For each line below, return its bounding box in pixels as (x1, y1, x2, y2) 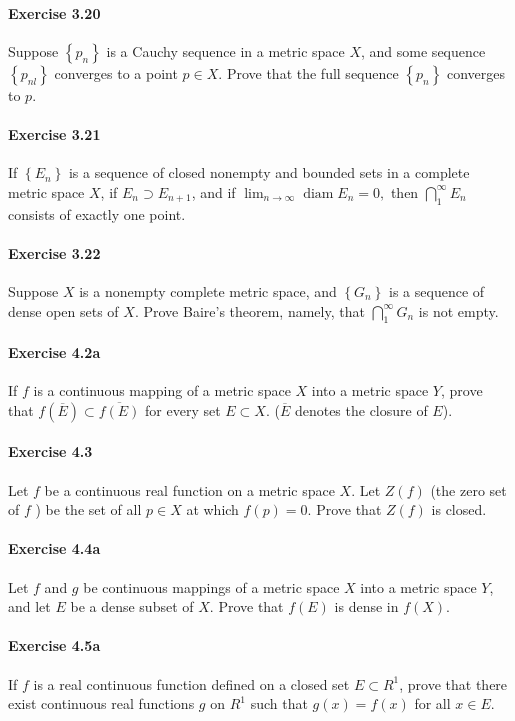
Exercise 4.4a (8, 538, 101, 559)
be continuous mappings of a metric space (83, 576, 340, 597)
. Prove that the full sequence (218, 62, 399, 83)
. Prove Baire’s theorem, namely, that (134, 300, 365, 321)
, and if (191, 181, 236, 202)
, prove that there (399, 673, 508, 694)
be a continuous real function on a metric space (44, 479, 335, 500)
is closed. (431, 499, 487, 520)
